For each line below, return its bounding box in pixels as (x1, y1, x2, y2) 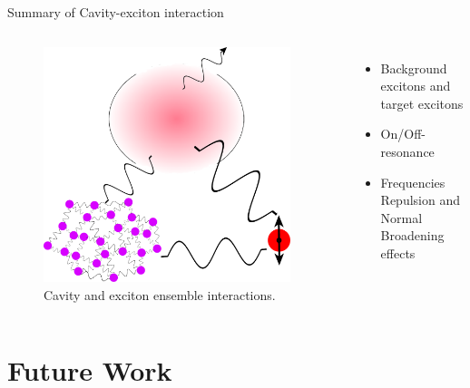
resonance (380, 141, 435, 160)
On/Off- (380, 124, 426, 143)
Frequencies (380, 172, 446, 191)
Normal (380, 208, 423, 227)
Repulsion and (380, 190, 460, 209)
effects (380, 243, 416, 262)
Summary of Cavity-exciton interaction (7, 3, 224, 21)
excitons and (380, 76, 451, 95)
